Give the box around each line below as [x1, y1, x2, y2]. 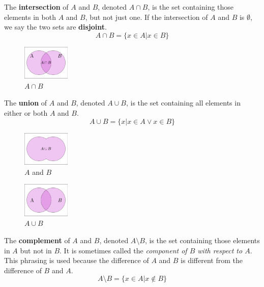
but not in [20, 245, 52, 255]
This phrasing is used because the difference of [4, 255, 149, 266]
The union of [4, 97, 47, 108]
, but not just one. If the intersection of [85, 11, 208, 22]
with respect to [197, 245, 243, 255]
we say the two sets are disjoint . [4, 21, 107, 32]
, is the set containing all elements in [126, 97, 241, 108]
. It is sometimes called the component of [60, 245, 187, 255]
